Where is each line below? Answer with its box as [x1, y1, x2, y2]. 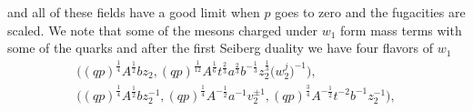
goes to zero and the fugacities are [275, 3, 466, 21]
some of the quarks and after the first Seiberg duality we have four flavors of [7, 38, 433, 57]
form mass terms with [340, 20, 462, 39]
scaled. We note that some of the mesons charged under [7, 20, 318, 39]
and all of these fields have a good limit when [7, 3, 260, 21]
